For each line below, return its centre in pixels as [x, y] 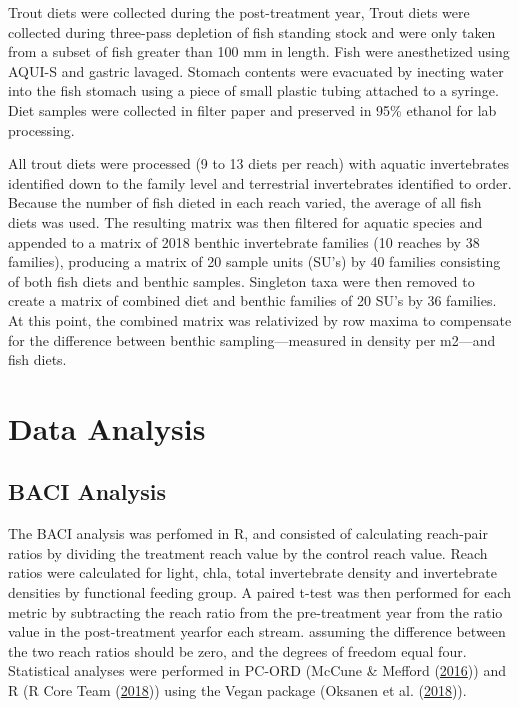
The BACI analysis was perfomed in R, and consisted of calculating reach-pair [248, 533]
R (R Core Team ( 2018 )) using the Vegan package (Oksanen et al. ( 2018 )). [237, 690]
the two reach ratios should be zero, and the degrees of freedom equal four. [237, 650]
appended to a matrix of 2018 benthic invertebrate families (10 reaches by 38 [244, 241]
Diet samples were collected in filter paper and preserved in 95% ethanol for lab [252, 109]
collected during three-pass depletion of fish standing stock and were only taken [252, 31]
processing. [41, 129]
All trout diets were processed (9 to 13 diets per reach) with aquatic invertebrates [259, 163]
